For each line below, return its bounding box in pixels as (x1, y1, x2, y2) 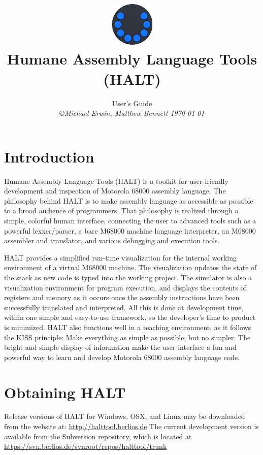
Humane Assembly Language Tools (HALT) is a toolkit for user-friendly (4, 175, 228, 186)
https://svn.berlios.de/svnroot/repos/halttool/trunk (4, 441, 167, 451)
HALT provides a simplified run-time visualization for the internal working (4, 252, 237, 263)
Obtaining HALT (4, 381, 126, 402)
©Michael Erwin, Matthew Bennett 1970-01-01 (59, 108, 205, 118)
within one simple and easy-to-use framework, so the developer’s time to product (4, 312, 256, 322)
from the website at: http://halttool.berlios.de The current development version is (4, 421, 259, 432)
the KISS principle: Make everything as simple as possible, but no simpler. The (4, 332, 251, 342)
